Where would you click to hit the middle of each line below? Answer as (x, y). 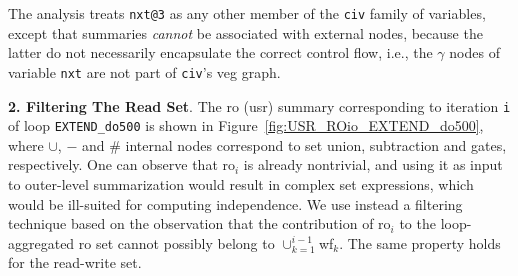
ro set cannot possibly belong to (176, 242)
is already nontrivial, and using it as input (373, 164)
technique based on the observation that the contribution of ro (199, 223)
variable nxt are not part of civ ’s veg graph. (144, 71)
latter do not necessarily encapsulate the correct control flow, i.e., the (220, 52)
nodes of (474, 52)
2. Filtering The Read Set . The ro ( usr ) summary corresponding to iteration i (259, 105)
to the (417, 223)
